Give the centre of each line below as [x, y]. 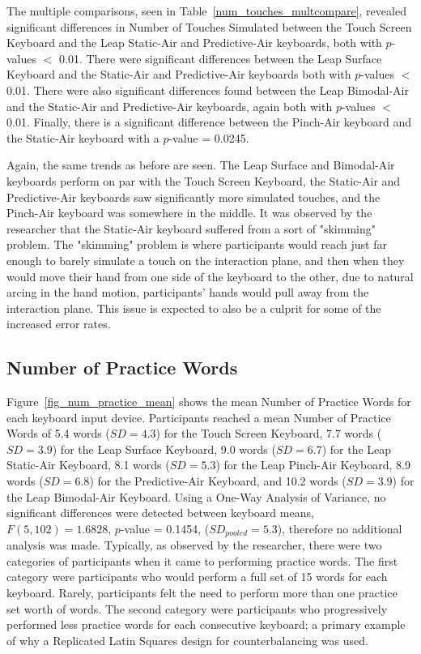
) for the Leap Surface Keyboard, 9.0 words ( [164, 449]
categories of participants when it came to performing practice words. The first [202, 560]
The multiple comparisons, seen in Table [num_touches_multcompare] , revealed [206, 11]
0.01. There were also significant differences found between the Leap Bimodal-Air [208, 90]
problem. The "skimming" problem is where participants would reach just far [197, 244]
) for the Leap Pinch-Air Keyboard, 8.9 [313, 465]
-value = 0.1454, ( [165, 528]
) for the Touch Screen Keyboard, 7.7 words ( [269, 433]
